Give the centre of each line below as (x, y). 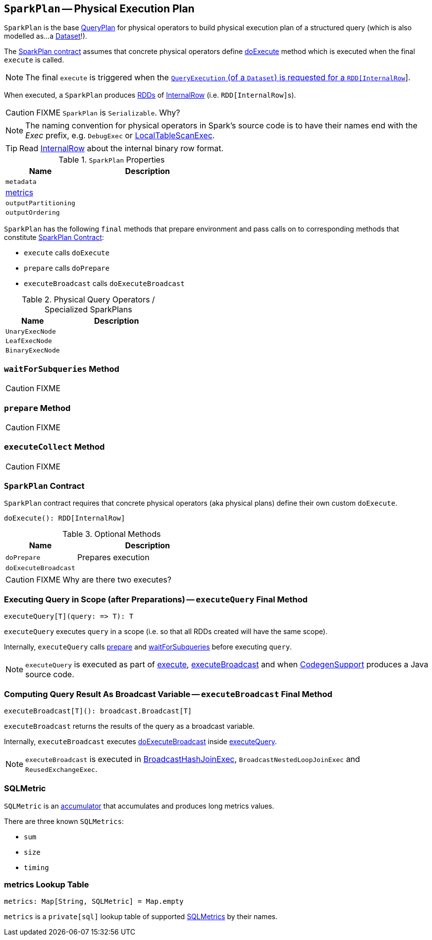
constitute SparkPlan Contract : (54, 237)
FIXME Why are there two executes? (104, 580)
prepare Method (37, 408)
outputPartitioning (40, 203)
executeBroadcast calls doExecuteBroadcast (104, 284)
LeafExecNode (29, 341)
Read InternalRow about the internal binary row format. (122, 148)
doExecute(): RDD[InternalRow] (65, 518)
